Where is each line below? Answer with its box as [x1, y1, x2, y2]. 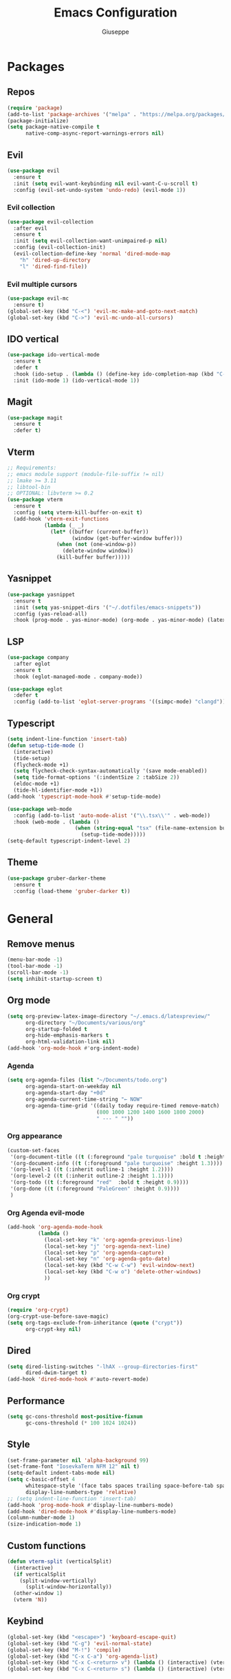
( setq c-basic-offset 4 [7, 1476, 76, 1483]
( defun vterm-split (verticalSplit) [7, 1558, 112, 1565]
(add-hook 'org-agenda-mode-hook [7, 1224, 103, 1231]
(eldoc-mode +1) [13, 781, 60, 788]
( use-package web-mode [7, 805, 72, 812]
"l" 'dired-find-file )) [19, 263, 88, 270]
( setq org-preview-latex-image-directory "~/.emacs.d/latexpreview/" [7, 1012, 211, 1019]
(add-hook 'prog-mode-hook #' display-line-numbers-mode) [7, 1502, 174, 1508]
